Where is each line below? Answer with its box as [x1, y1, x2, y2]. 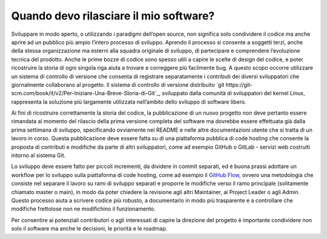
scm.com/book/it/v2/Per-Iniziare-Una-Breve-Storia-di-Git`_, [11, 90, 161, 97]
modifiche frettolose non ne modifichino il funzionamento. [11, 205, 156, 212]
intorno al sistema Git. [11, 152, 66, 159]
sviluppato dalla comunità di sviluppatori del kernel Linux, [162, 90, 305, 97]
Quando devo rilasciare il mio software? [11, 9, 215, 22]
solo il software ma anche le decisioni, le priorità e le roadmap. [11, 225, 168, 232]
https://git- [225, 81, 253, 88]
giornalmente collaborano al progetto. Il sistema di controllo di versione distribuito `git [11, 81, 225, 88]
